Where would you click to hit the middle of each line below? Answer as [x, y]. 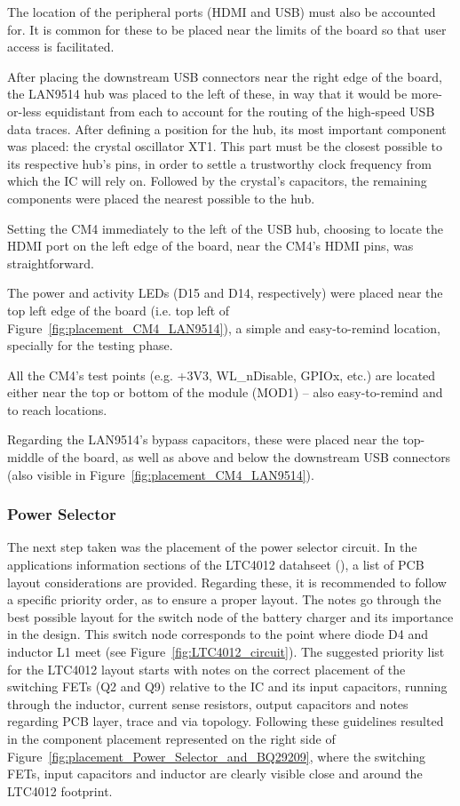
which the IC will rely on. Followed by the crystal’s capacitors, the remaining [217, 181]
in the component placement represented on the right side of [171, 738]
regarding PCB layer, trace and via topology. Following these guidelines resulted [226, 721]
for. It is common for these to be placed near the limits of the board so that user [227, 29]
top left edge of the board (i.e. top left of [119, 310]
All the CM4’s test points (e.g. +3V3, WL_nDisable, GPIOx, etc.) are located [222, 375]
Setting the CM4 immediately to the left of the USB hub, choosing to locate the [226, 228]
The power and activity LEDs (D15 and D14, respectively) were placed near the [225, 293]
